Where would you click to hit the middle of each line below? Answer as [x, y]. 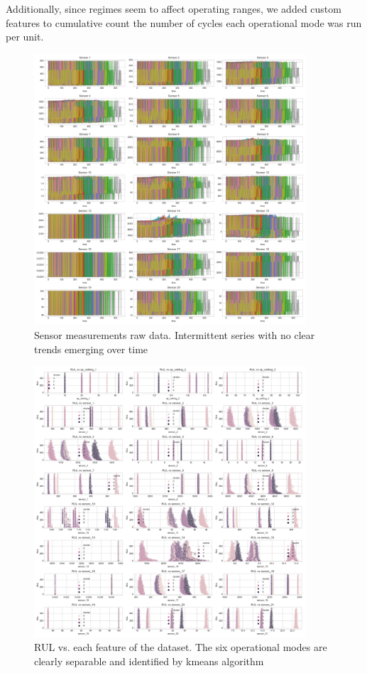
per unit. [25, 37]
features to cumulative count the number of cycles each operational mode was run [184, 22]
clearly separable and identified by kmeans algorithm [149, 661]
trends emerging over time [91, 349]
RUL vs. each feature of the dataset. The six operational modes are [181, 647]
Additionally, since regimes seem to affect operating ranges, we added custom [174, 9]
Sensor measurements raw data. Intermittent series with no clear [175, 334]
